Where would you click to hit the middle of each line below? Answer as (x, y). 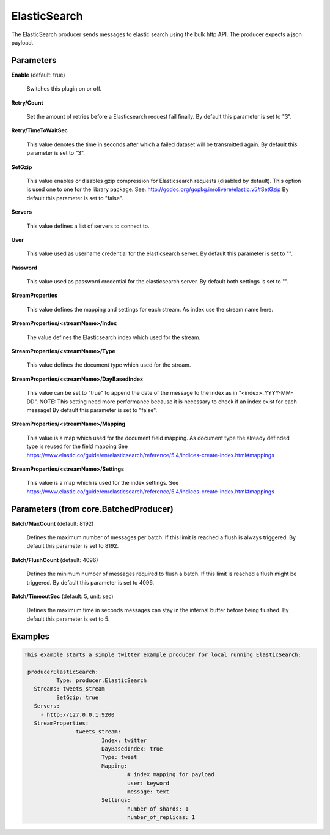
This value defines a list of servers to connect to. (88, 226)
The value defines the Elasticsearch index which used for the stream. (114, 337)
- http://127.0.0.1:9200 (77, 714)
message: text (148, 792)
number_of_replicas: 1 (161, 818)
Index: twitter (124, 740)
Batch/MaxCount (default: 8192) (53, 523)
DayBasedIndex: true (132, 749)
